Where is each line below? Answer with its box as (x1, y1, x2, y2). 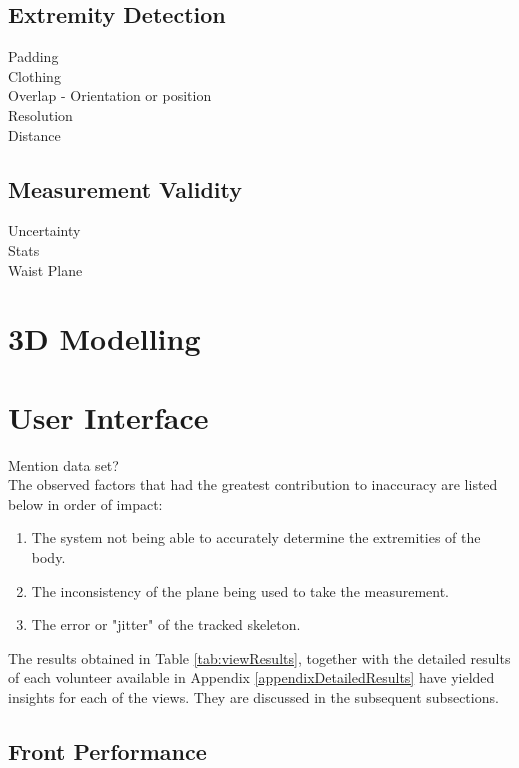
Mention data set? (8, 454, 119, 475)
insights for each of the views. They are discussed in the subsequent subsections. (8, 687, 499, 707)
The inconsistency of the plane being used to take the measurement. (31, 580, 449, 601)
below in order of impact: (8, 493, 163, 514)
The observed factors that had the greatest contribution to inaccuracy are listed (8, 474, 498, 495)
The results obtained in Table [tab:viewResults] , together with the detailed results (8, 647, 511, 668)
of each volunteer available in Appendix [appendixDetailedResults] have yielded (8, 667, 495, 688)
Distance (8, 124, 61, 145)
